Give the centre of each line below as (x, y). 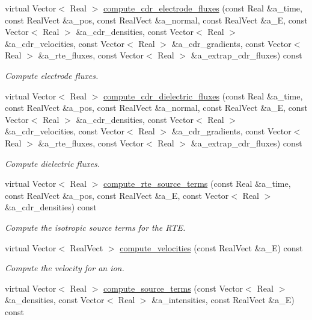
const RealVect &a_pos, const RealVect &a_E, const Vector (117, 195)
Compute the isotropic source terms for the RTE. (95, 227)
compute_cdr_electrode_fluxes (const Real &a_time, (203, 8)
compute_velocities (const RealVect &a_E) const (211, 247)
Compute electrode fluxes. (52, 75)
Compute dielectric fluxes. (53, 163)
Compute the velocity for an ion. (65, 268)
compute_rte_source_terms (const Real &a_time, (197, 184)
